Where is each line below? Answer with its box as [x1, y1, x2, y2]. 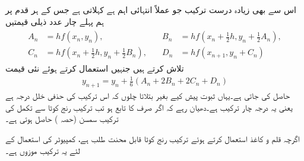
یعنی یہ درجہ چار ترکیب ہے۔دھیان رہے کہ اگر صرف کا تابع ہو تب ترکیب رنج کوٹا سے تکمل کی [5, 101, 293, 113]
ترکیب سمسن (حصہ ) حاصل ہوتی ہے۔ [5, 112, 119, 125]
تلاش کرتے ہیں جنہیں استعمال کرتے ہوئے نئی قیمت [5, 62, 184, 75]
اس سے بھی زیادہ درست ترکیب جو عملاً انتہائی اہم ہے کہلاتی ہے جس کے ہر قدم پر [5, 4, 296, 15]
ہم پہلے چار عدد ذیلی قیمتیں [5, 15, 104, 27]
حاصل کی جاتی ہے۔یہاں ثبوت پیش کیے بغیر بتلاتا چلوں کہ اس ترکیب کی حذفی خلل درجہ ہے [5, 89, 290, 102]
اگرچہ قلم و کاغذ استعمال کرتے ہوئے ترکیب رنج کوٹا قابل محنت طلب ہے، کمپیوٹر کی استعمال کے [5, 133, 300, 144]
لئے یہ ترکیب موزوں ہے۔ [5, 144, 80, 156]
